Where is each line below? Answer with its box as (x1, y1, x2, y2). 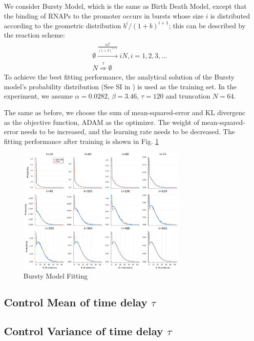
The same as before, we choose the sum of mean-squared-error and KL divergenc (4, 107, 246, 117)
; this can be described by (169, 20, 246, 30)
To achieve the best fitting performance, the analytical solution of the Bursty (4, 72, 234, 82)
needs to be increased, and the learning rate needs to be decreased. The (21, 126, 235, 137)
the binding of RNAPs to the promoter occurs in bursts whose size (4, 10, 204, 20)
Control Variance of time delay (4, 323, 163, 339)
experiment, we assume (4, 91, 73, 101)
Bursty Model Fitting (23, 271, 88, 281)
